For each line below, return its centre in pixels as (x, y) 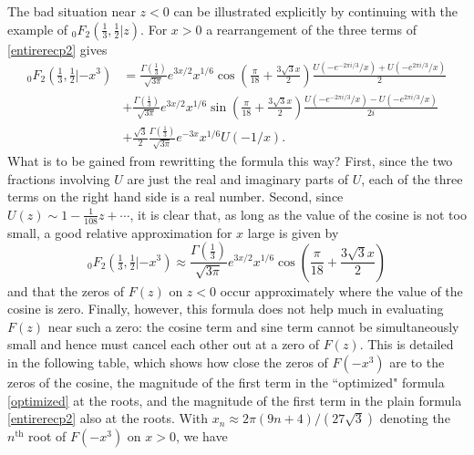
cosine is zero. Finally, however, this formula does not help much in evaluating (226, 309)
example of (38, 29)
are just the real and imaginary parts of (238, 178)
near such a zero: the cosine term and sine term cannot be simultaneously (253, 326)
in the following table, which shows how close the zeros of (168, 362)
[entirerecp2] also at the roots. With (108, 418)
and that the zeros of (66, 290)
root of (47, 436)
